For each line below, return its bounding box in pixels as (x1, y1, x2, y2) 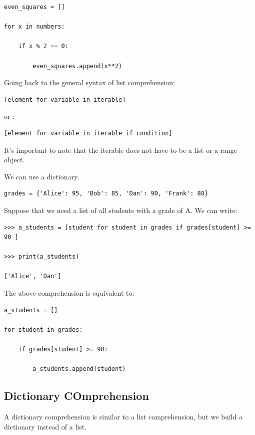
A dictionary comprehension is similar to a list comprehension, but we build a (4, 411, 242, 422)
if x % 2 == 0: (18, 43, 68, 50)
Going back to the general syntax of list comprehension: (4, 77, 175, 88)
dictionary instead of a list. (4, 421, 87, 431)
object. (4, 154, 25, 165)
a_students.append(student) (32, 365, 126, 373)
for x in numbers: (4, 23, 65, 31)
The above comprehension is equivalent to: (4, 288, 134, 298)
